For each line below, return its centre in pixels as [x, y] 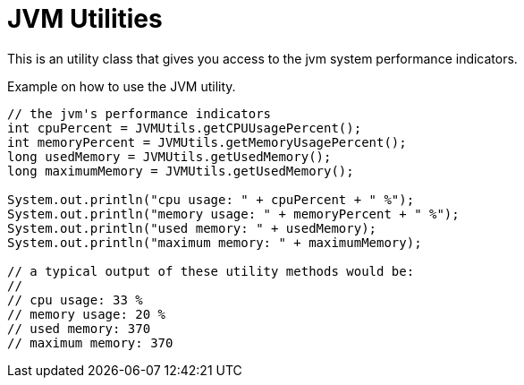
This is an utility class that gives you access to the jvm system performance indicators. [262, 58]
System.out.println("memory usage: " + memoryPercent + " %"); [233, 214]
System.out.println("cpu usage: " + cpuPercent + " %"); [211, 199]
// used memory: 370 [79, 328]
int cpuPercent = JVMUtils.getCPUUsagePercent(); [185, 128]
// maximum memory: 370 [90, 342]
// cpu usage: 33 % [75, 299]
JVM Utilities [85, 19]
